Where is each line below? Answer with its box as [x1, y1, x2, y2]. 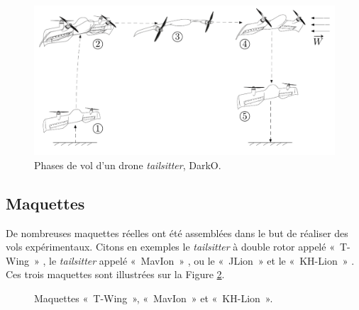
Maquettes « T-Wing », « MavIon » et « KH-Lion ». [34, 290, 273, 305]
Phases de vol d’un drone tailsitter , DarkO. [34, 157, 221, 172]
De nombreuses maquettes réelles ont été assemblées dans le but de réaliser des [6, 225, 348, 240]
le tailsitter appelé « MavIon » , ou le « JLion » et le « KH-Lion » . [49, 253, 355, 268]
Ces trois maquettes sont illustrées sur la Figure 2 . [6, 267, 225, 282]
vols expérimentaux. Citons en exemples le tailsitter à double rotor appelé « [6, 239, 335, 254]
